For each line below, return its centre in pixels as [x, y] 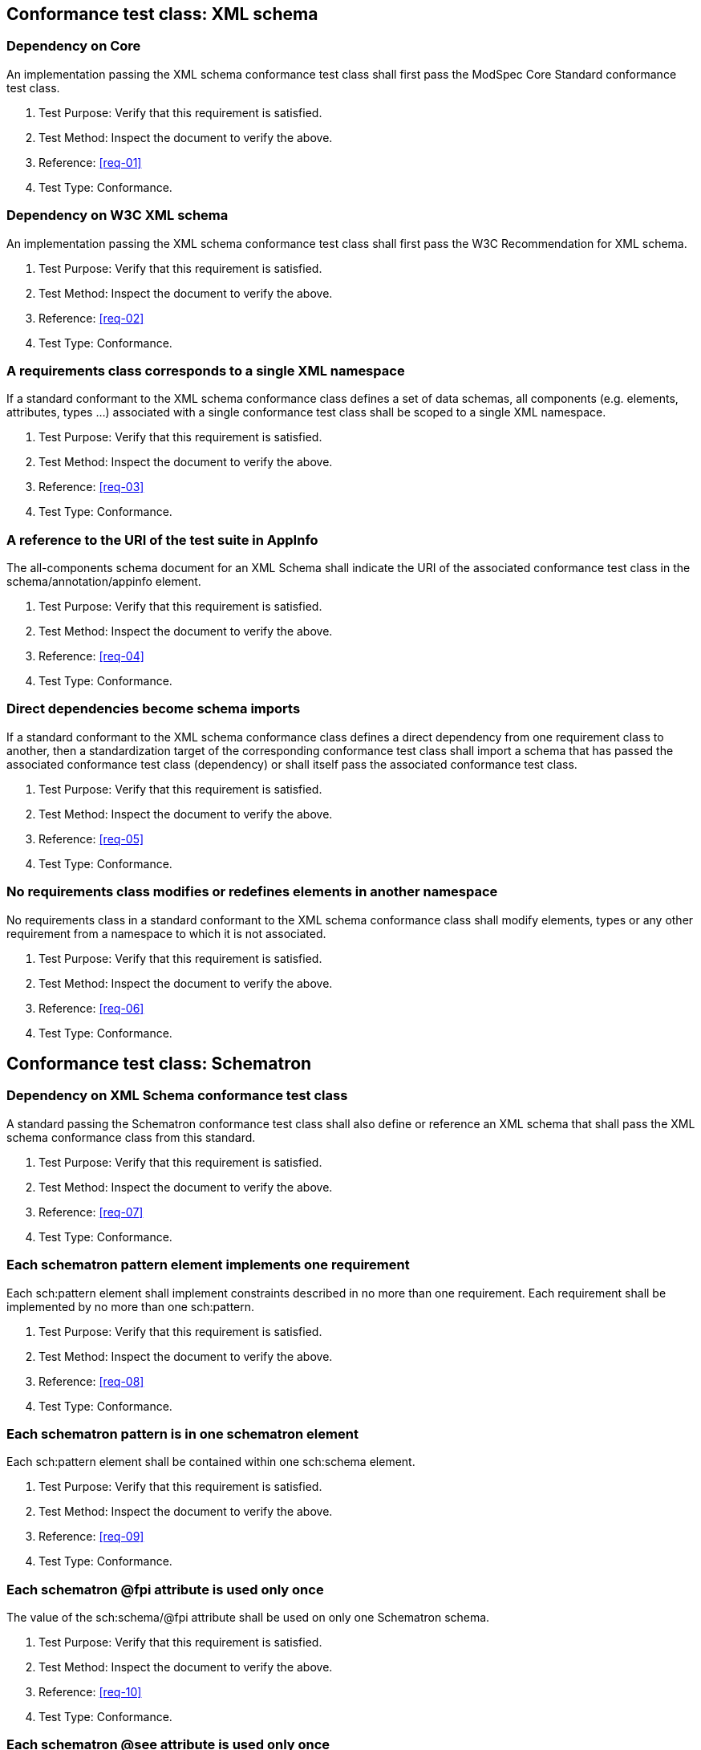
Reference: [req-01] [90, 162]
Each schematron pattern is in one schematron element [182, 1433]
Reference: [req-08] [91, 1381]
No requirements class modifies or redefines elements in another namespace [252, 892]
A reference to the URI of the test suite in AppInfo [162, 540]
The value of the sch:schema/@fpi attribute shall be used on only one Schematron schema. [248, 1618]
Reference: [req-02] [91, 318]
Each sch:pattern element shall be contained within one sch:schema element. [211, 1462]
